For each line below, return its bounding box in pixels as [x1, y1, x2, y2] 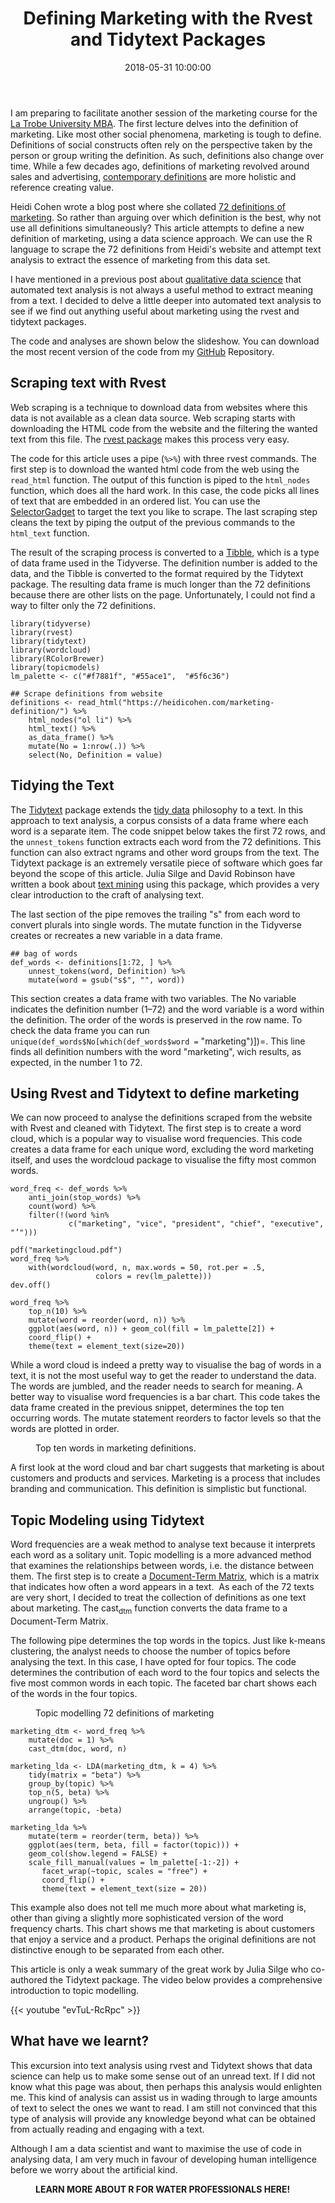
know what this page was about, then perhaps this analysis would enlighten [10, 2080, 322, 2092]
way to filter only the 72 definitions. [10, 599, 156, 611]
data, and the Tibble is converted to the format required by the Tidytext [10, 567, 304, 579]
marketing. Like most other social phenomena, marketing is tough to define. [10, 128, 322, 140]
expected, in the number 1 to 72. [10, 1056, 143, 1068]
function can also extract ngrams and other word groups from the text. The [10, 846, 320, 858]
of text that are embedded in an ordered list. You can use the [10, 495, 261, 507]
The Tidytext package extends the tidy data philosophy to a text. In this [10, 803, 304, 816]
